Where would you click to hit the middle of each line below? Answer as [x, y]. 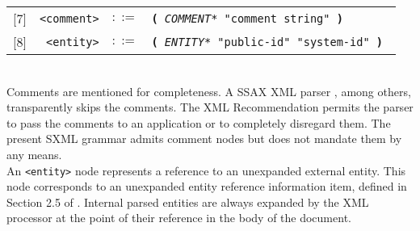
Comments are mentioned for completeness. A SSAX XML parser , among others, [209, 91]
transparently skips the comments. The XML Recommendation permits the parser [210, 107]
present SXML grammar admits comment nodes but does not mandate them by [204, 139]
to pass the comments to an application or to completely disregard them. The [199, 122]
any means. [34, 154]
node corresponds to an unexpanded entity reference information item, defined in [207, 186]
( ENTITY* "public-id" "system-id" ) [267, 42]
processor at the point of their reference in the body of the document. [179, 218]
